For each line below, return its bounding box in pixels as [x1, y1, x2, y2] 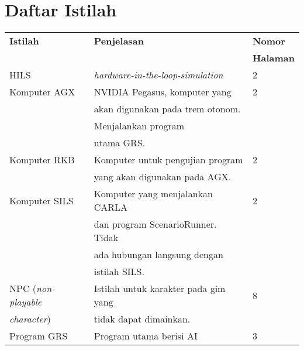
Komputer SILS [9, 193, 74, 207]
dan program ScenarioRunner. [94, 217, 217, 231]
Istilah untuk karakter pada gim [94, 282, 226, 296]
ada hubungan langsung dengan [94, 248, 223, 262]
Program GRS [9, 329, 68, 343]
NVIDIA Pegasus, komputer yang [94, 85, 232, 99]
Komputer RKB [9, 153, 75, 167]
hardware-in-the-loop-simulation [94, 68, 223, 82]
